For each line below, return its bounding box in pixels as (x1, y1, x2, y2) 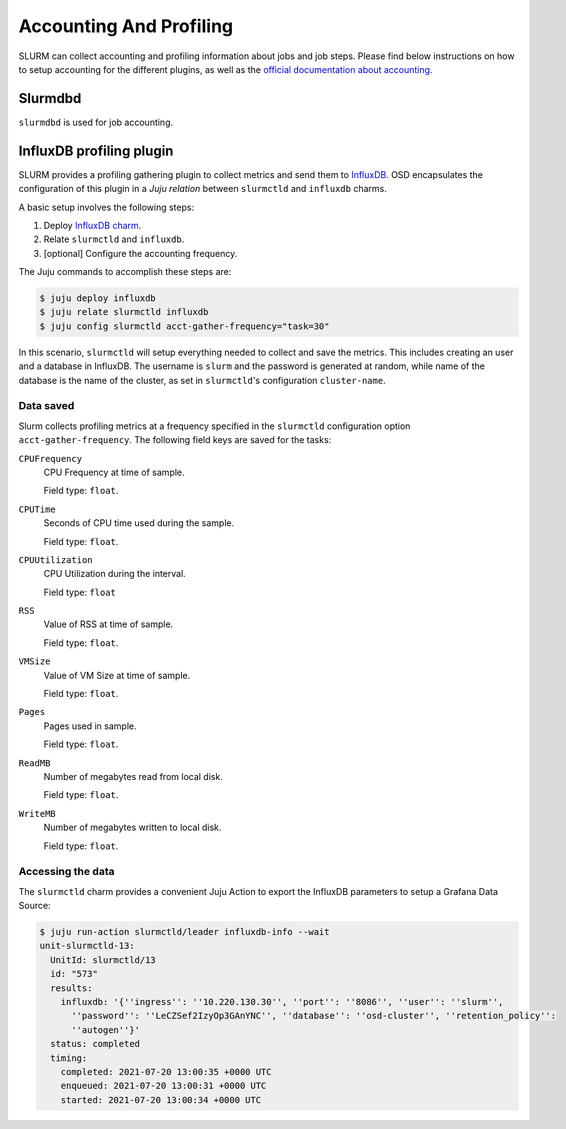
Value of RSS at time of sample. (43, 618, 174, 630)
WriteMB (18, 808, 57, 819)
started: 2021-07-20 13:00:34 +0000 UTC (60, 1094, 262, 1105)
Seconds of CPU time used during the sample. (43, 517, 235, 529)
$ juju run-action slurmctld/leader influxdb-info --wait (39, 926, 330, 938)
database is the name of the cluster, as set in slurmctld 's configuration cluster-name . (18, 374, 386, 386)
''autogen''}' (71, 1024, 140, 1035)
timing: (50, 1052, 88, 1064)
